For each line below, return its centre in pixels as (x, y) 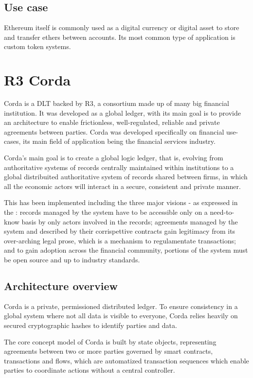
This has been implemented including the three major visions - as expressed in (121, 202)
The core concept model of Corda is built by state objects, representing (110, 341)
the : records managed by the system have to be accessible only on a (106, 212)
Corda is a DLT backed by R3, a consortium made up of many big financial (117, 103)
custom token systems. (37, 46)
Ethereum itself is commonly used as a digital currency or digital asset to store (122, 27)
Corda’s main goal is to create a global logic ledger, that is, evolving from (114, 158)
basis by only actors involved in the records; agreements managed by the (130, 221)
